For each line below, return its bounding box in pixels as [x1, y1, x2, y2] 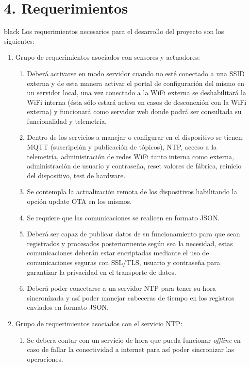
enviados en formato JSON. [27, 302, 109, 312]
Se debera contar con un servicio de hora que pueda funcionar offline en [27, 334, 241, 345]
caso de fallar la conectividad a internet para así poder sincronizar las [27, 344, 234, 354]
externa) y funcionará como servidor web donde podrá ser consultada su [27, 106, 242, 117]
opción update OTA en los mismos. [27, 196, 132, 206]
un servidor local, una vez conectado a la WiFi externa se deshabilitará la [27, 87, 246, 98]
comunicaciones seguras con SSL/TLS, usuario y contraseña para [27, 257, 220, 267]
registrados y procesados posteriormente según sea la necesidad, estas [27, 238, 233, 248]
